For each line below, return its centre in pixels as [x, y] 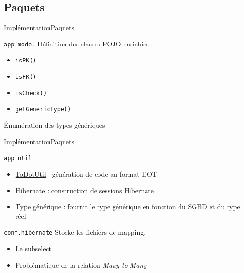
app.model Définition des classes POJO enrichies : [79, 43]
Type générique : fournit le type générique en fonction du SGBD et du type [128, 206]
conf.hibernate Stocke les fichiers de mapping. [75, 232]
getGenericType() [43, 110]
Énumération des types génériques [55, 125]
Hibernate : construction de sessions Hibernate [84, 190]
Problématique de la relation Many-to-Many [81, 265]
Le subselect [33, 248]
